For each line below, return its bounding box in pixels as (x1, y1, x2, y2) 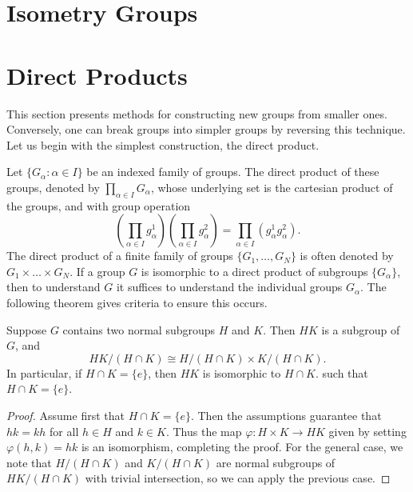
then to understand (6, 278, 101, 295)
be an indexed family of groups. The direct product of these (86, 163, 379, 180)
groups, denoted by (6, 178, 100, 195)
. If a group (69, 262, 125, 279)
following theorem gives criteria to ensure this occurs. (6, 294, 268, 311)
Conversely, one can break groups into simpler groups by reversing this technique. (6, 121, 406, 138)
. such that (316, 364, 368, 381)
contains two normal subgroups (62, 321, 216, 338)
